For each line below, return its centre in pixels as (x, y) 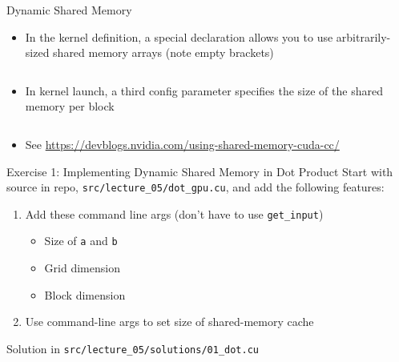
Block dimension (85, 294)
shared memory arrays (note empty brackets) (163, 52)
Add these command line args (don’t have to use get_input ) (174, 213)
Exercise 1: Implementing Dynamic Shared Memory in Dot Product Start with (200, 171)
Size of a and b (81, 241)
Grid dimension (82, 268)
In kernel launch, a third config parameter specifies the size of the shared (204, 90)
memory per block (70, 106)
